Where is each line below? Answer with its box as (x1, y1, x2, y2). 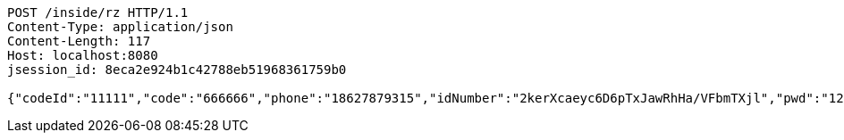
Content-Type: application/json (7, 20, 233, 34)
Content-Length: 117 (7, 34, 151, 48)
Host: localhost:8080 (7, 48, 158, 62)
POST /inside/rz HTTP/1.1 (7, 5, 189, 20)
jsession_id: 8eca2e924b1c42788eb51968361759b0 (7, 62, 347, 77)
